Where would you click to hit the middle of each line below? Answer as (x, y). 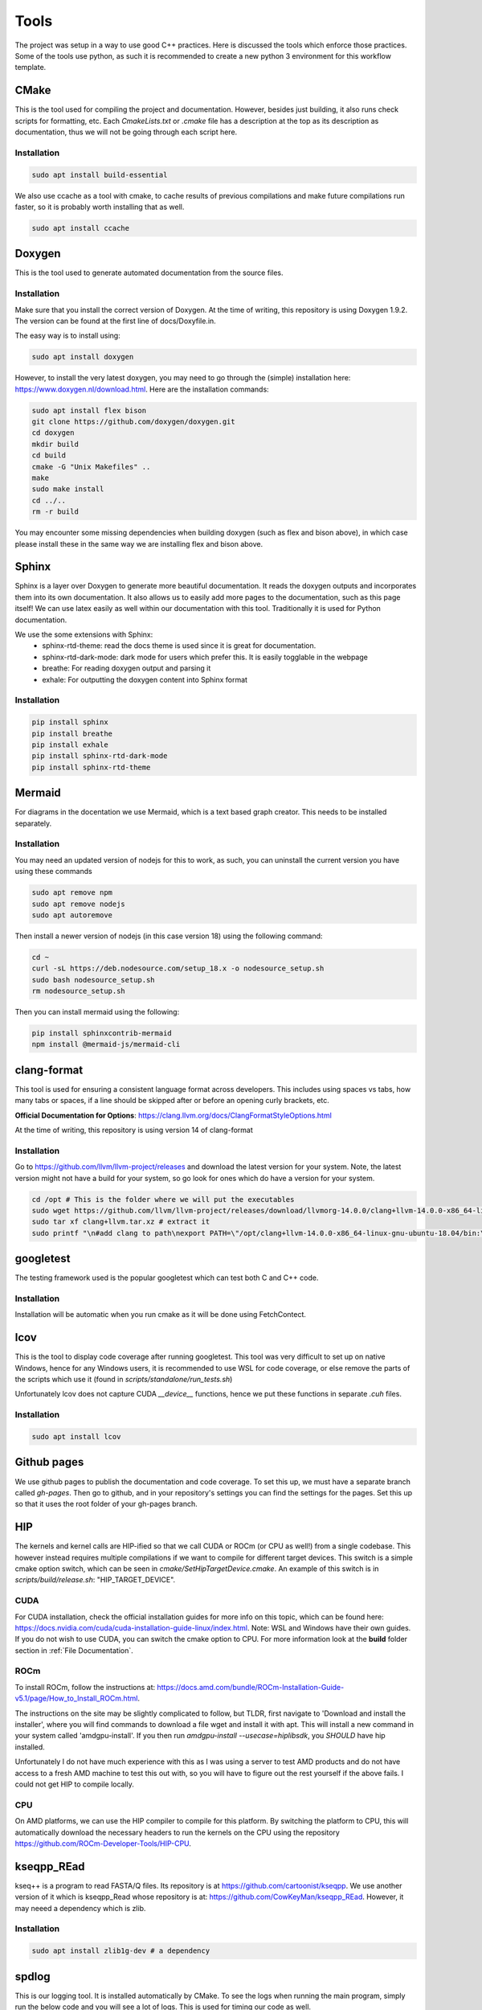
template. (31, 68)
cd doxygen (53, 433)
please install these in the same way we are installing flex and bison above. (139, 544)
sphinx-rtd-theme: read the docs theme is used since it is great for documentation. (179, 646)
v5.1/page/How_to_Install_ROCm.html (76, 1698)
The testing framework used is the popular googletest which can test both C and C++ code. (167, 1278)
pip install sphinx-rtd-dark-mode (100, 756)
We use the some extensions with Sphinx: (84, 634)
